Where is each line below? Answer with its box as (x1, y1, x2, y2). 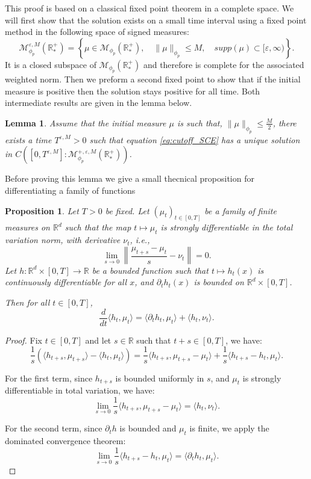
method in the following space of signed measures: (5, 25, 189, 38)
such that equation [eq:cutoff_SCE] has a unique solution (89, 133, 300, 146)
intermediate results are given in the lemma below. (5, 96, 192, 109)
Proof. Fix (5, 333, 42, 346)
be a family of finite (204, 204, 277, 217)
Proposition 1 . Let (5, 204, 79, 217)
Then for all (5, 295, 50, 308)
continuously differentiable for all (5, 276, 127, 288)
